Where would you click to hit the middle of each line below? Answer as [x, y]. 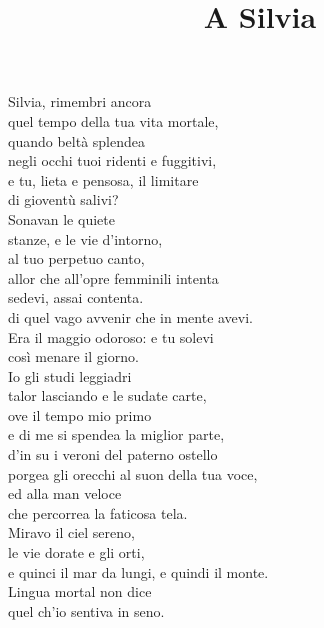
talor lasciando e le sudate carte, [107, 395]
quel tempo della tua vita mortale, [113, 120]
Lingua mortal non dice [80, 591]
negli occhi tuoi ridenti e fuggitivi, [112, 160]
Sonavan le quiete [61, 218]
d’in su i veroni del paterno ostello [113, 454]
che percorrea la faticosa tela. [98, 512]
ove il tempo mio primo [80, 414]
